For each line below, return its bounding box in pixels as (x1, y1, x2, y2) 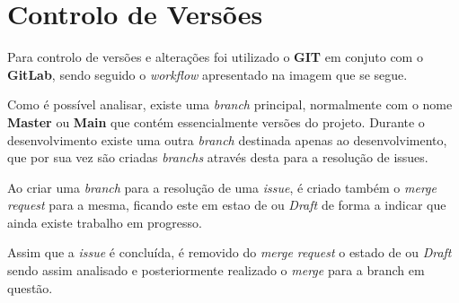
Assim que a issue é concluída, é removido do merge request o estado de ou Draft (7, 243, 452, 262)
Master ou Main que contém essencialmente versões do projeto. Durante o (7, 112, 425, 131)
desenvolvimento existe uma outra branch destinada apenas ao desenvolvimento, (7, 130, 447, 149)
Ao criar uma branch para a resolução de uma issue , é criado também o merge (7, 177, 437, 196)
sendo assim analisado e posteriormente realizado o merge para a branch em (7, 261, 425, 280)
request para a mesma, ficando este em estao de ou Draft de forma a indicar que (7, 195, 446, 214)
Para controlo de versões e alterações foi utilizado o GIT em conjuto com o (7, 48, 423, 66)
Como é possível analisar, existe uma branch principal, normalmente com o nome (7, 95, 453, 114)
